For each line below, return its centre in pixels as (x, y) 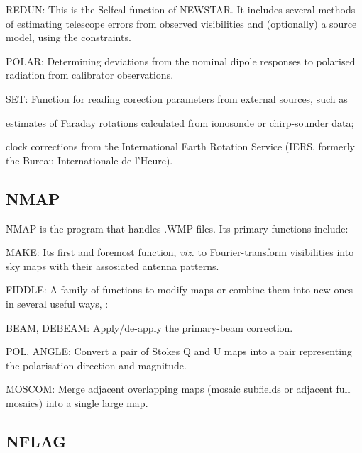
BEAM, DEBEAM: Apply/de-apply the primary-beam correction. (149, 327)
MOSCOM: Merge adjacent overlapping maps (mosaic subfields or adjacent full (178, 389)
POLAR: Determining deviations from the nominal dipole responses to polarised (181, 61)
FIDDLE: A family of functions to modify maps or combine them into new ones (179, 290)
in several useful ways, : (57, 303)
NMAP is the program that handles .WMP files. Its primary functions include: (177, 228)
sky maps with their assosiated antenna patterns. (113, 265)
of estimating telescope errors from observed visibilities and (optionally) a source (181, 23)
